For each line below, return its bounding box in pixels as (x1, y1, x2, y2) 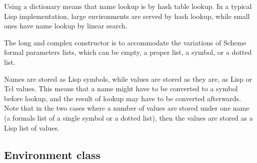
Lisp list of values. (4, 122, 59, 133)
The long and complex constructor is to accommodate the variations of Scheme (4, 37, 246, 47)
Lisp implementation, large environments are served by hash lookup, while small (4, 10, 250, 21)
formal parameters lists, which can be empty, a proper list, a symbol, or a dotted (4, 47, 252, 57)
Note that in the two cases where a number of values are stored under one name (4, 103, 249, 113)
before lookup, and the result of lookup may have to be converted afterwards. (4, 93, 241, 103)
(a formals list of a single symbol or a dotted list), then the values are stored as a (4, 112, 253, 123)
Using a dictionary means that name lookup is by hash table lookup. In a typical (4, 1, 252, 11)
